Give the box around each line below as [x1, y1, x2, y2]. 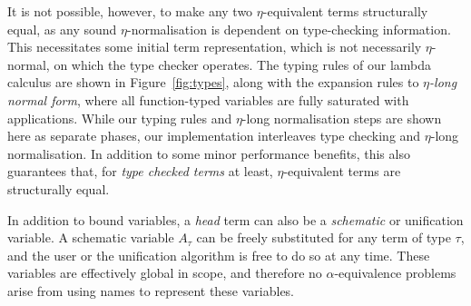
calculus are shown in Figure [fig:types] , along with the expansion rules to [7, 73, 419, 92]
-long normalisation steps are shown [241, 108, 442, 127]
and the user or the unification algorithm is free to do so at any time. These [7, 245, 430, 264]
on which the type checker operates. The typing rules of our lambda [54, 54, 432, 74]
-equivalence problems [334, 263, 456, 282]
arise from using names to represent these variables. [7, 281, 295, 300]
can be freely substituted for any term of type [196, 228, 451, 247]
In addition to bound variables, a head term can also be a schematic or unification [7, 210, 464, 229]
